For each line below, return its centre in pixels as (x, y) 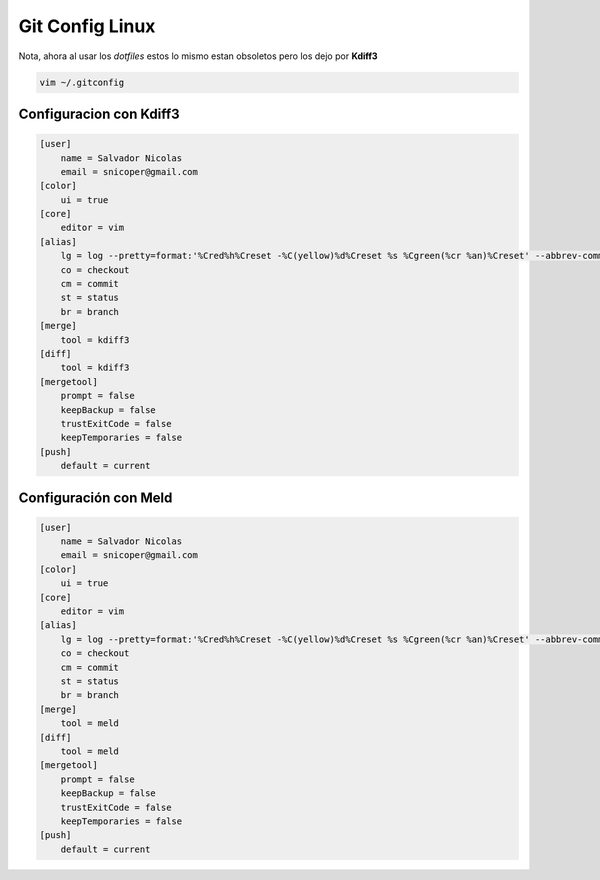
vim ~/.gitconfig (82, 82)
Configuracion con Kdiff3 (99, 113)
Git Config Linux (87, 26)
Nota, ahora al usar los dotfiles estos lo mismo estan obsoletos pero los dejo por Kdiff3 (198, 56)
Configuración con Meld (95, 497)
